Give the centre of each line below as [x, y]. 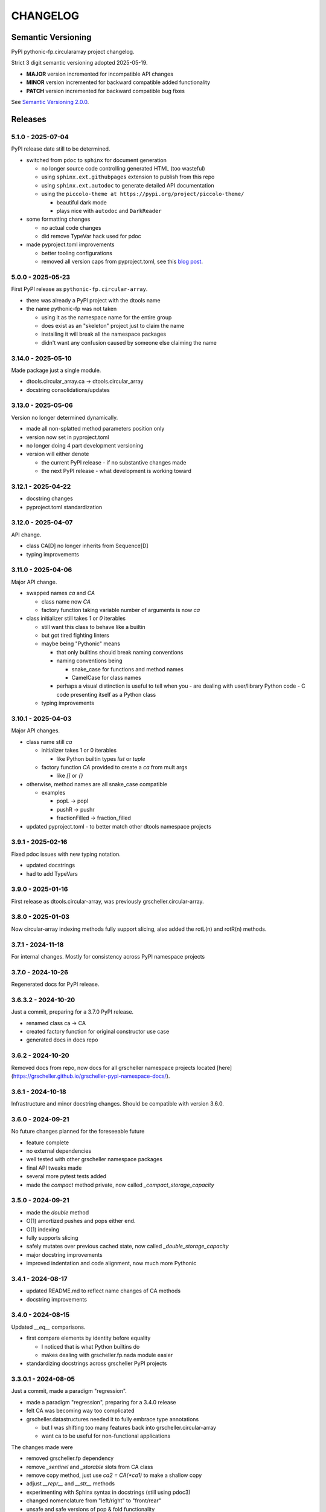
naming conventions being [90, 661]
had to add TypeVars [52, 873]
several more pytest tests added [66, 1176]
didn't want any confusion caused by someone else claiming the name [129, 342]
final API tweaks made [54, 1168]
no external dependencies [59, 1151]
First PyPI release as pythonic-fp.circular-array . [79, 289]
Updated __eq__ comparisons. [48, 1327]
